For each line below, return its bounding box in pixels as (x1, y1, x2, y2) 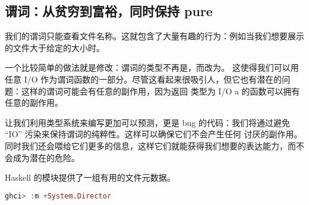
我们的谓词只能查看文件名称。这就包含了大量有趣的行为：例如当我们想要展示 (5, 30, 304, 42)
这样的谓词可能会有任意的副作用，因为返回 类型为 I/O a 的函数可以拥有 (21, 84, 300, 97)
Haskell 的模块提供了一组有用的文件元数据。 (5, 171, 175, 184)
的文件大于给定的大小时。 (5, 41, 105, 53)
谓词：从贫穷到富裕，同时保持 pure (5, 2, 213, 20)
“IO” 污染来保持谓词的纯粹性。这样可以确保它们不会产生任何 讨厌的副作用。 (5, 128, 302, 140)
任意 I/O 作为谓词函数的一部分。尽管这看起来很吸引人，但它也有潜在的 (5, 72, 282, 85)
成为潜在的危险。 (12, 151, 80, 163)
